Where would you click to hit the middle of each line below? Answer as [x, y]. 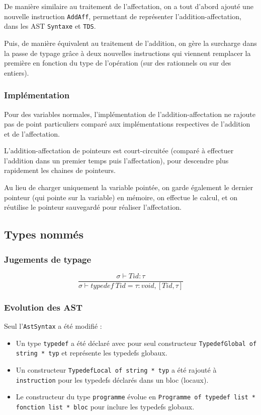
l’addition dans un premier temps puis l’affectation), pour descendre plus [116, 160]
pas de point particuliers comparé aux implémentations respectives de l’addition [127, 124]
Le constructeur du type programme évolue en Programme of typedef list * [136, 397]
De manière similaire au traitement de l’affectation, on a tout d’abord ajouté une [129, 6]
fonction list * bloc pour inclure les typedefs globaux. [105, 407]
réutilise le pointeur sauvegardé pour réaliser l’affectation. [93, 207]
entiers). [17, 72]
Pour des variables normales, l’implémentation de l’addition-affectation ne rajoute [130, 114]
